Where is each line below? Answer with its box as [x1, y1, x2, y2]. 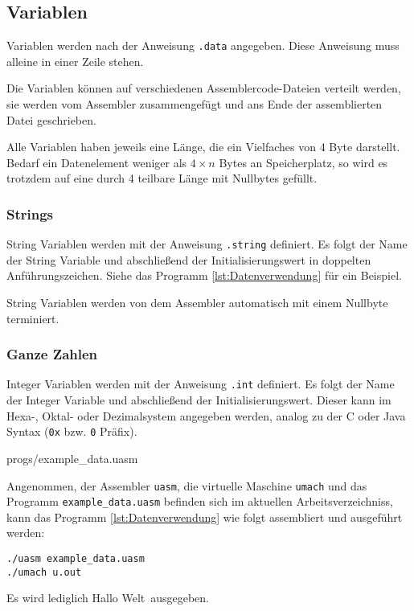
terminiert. [6, 310, 59, 326]
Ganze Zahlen [6, 344, 98, 364]
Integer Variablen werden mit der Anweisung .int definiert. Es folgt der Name [6, 375, 395, 392]
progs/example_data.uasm [6, 449, 138, 466]
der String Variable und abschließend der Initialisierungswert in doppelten [6, 251, 371, 268]
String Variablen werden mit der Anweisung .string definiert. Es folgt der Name [6, 236, 408, 252]
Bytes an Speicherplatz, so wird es [219, 154, 388, 170]
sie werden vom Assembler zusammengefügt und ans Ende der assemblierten [6, 96, 383, 113]
